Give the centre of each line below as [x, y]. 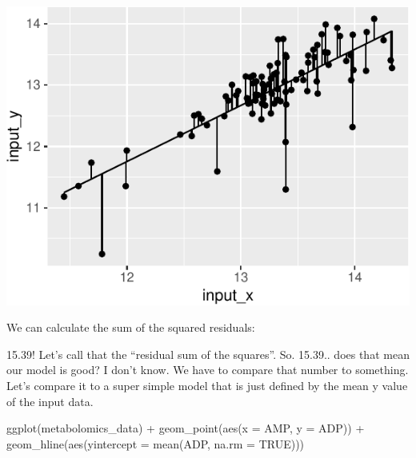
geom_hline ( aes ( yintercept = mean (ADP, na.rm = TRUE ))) [156, 443]
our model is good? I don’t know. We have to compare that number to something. [208, 370]
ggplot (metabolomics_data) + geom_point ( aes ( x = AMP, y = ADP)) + [186, 428]
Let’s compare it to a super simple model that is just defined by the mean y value [207, 386]
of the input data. [50, 401]
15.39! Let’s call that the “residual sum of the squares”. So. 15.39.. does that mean [208, 354]
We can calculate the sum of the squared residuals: [131, 327]
